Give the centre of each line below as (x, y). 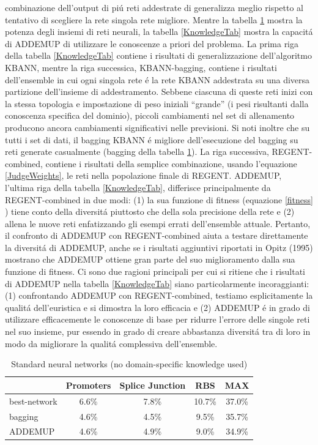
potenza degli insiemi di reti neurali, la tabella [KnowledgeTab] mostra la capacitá (159, 32)
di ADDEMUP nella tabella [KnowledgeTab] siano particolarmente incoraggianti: (157, 283)
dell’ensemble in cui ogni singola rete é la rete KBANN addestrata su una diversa (157, 79)
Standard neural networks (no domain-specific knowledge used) (129, 364)
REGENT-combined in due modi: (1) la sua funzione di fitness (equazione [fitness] (159, 199)
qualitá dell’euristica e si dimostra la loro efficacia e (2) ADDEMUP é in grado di (157, 307)
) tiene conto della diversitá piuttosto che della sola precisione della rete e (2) (150, 211)
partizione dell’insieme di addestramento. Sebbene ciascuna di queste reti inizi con (159, 92)
